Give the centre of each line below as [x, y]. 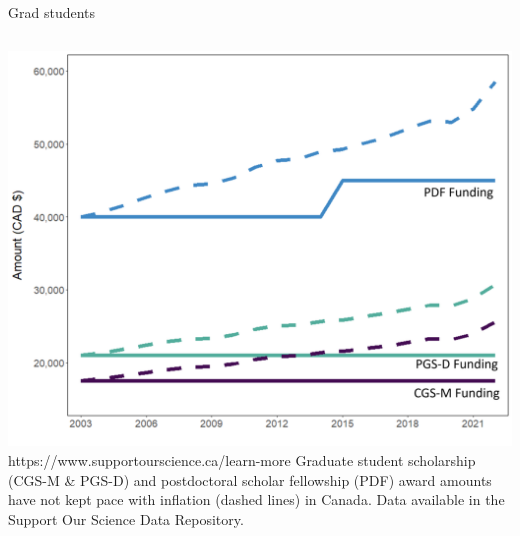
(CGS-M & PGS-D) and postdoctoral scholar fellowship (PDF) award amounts [250, 479]
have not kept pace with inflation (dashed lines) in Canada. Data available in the [256, 499]
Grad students [52, 12]
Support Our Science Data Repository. [126, 518]
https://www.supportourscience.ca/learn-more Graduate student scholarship [242, 459]
